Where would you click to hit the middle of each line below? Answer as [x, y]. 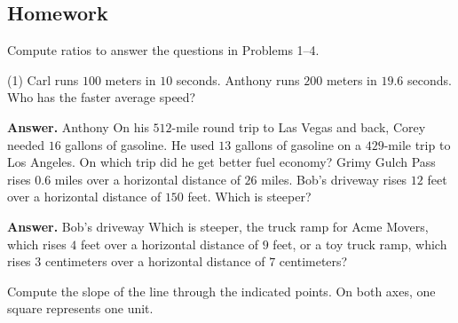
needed [26, 144]
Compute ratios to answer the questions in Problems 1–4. [163, 50]
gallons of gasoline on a [298, 144]
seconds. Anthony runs [238, 79]
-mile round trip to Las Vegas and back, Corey [299, 126]
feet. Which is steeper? [249, 197]
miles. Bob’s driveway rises [334, 179]
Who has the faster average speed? [102, 97]
